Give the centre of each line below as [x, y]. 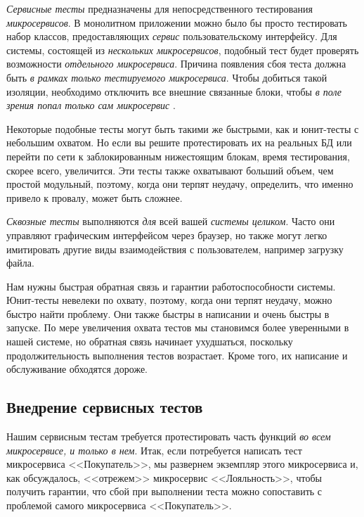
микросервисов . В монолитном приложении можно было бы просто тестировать [177, 22]
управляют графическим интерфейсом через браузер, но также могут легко [167, 235]
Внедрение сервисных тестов [105, 407]
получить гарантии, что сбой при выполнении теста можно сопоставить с [164, 491]
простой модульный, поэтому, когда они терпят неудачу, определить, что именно [180, 184]
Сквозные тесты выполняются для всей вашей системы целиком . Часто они [171, 221]
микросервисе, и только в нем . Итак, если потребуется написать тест [154, 450]
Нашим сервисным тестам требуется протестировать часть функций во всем [169, 436]
